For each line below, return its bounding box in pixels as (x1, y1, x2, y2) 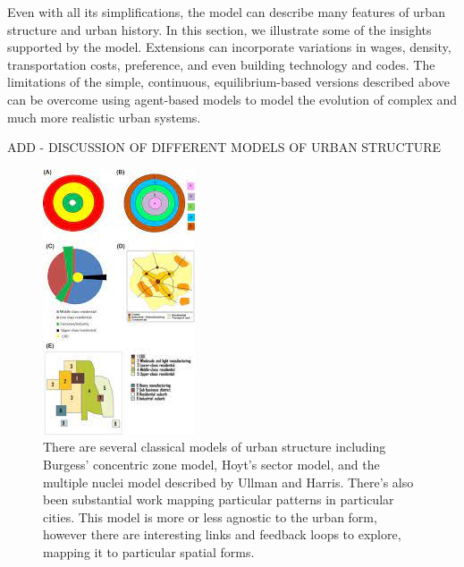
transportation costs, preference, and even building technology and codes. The (7, 55, 435, 73)
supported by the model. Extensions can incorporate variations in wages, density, (7, 38, 451, 56)
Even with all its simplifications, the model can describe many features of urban (7, 3, 445, 21)
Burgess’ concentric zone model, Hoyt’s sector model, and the (43, 454, 380, 473)
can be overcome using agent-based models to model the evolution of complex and (7, 89, 458, 108)
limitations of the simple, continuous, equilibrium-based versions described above (7, 72, 450, 91)
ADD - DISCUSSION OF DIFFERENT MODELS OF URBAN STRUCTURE (7, 138, 442, 157)
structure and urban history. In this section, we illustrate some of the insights (7, 20, 432, 38)
